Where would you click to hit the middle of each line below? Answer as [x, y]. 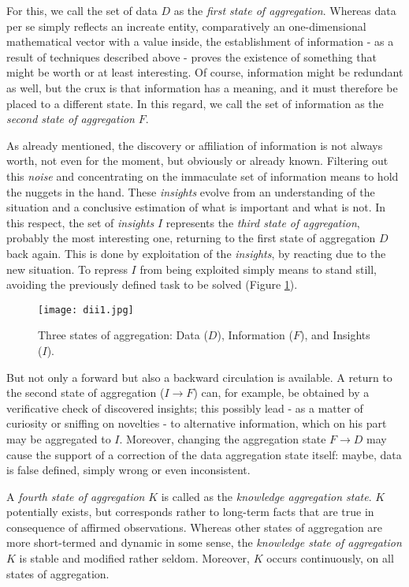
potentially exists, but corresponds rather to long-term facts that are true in [190, 512]
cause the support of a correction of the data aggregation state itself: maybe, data [204, 454]
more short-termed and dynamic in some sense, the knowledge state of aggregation [204, 542]
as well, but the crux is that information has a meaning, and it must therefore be [202, 87]
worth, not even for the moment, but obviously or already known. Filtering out [197, 161]
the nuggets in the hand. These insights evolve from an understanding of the [191, 191]
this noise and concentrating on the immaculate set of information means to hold [203, 176]
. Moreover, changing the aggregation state [223, 438]
